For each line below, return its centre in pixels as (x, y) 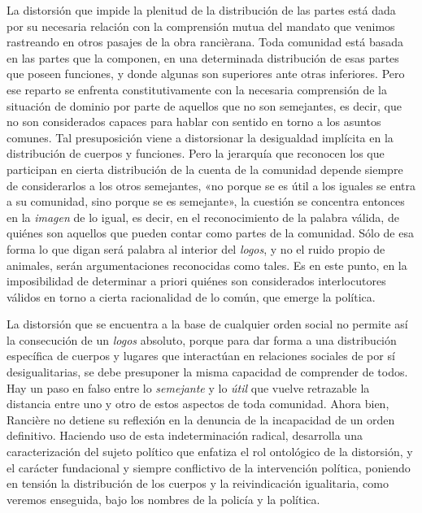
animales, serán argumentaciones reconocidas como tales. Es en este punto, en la (207, 265)
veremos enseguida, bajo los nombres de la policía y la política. (163, 499)
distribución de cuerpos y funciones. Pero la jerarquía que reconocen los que (196, 153)
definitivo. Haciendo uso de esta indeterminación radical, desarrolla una (185, 435)
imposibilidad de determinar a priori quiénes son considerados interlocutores (196, 281)
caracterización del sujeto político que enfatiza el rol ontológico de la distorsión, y (210, 452)
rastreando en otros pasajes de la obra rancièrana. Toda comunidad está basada (205, 42)
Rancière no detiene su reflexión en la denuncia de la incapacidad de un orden (201, 419)
